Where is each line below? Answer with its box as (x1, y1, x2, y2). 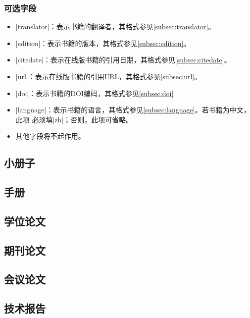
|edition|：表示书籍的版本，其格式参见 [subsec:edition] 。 (15, 38, 191, 48)
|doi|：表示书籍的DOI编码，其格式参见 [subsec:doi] (15, 88, 174, 98)
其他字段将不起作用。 (15, 131, 85, 141)
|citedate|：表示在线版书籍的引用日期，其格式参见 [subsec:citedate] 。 (15, 54, 231, 65)
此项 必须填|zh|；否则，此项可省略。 (15, 114, 133, 124)
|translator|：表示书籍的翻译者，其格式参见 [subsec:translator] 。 (15, 21, 215, 32)
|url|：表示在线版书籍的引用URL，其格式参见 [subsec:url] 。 (15, 71, 201, 81)
